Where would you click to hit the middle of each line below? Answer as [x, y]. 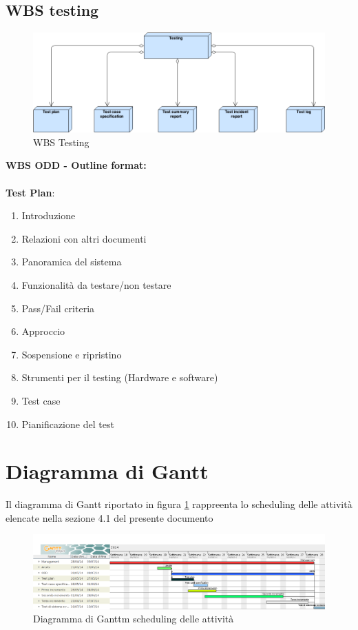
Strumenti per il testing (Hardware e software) [120, 377]
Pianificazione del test [68, 424]
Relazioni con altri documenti [84, 238]
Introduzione [49, 215]
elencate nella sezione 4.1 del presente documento [109, 517]
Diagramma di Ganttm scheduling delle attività [134, 619]
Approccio [43, 331]
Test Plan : [30, 192]
